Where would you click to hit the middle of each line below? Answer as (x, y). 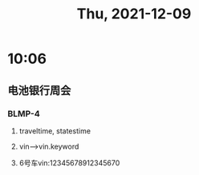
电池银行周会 (39, 90)
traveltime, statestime (55, 131)
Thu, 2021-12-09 (134, 14)
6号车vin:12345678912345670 (69, 163)
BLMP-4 (24, 113)
